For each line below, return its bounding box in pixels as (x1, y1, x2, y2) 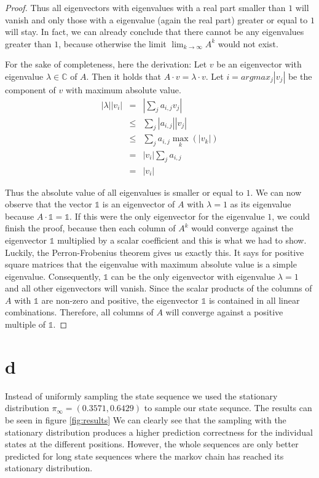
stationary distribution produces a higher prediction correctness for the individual (5, 425, 313, 438)
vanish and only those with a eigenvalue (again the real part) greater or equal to (5, 13, 308, 26)
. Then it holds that (86, 69, 162, 82)
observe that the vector (5, 198, 92, 210)
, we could (272, 209, 310, 222)
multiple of (5, 318, 46, 331)
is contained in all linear (208, 293, 300, 306)
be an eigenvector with (216, 58, 302, 71)
